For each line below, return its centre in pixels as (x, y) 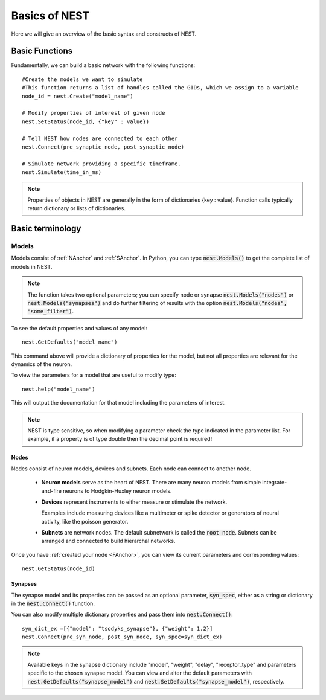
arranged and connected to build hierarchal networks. (108, 541)
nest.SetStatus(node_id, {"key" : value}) (86, 121)
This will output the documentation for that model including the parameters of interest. (118, 403)
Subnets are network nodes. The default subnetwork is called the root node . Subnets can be (159, 533)
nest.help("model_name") (59, 389)
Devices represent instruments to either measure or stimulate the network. (134, 502)
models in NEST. (32, 266)
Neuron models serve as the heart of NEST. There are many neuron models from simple (151, 483)
